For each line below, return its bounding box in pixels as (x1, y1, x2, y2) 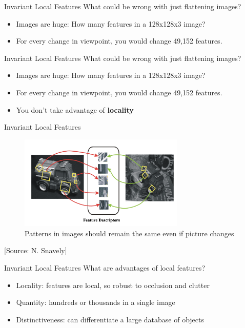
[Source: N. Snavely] (4, 245, 67, 256)
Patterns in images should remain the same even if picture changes (25, 228, 234, 238)
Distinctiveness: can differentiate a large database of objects (16, 314, 204, 324)
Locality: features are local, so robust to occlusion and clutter (16, 279, 210, 290)
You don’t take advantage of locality (16, 104, 134, 115)
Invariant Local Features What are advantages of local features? (4, 262, 205, 273)
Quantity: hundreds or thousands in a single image (16, 297, 175, 307)
